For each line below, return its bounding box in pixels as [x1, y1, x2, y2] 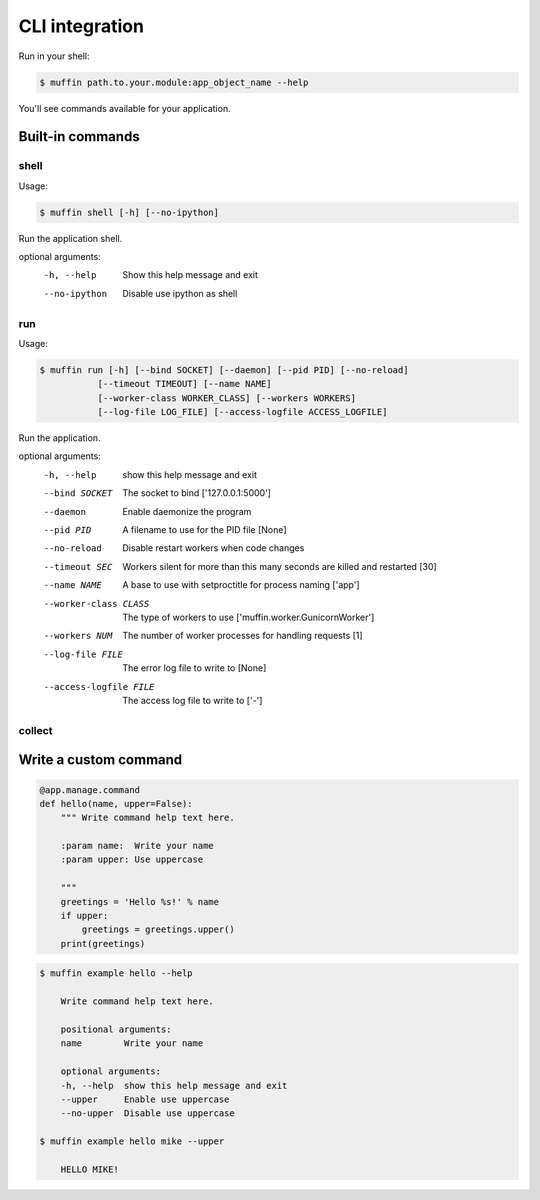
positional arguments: [60, 1023, 172, 1035]
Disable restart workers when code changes [122, 542, 305, 554]
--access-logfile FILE [43, 681, 155, 692]
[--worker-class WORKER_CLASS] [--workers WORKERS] [97, 392, 357, 404]
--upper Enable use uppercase [60, 1093, 230, 1105]
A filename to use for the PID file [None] [122, 524, 287, 536]
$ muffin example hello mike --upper [39, 1136, 225, 1147]
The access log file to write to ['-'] [122, 694, 263, 706]
